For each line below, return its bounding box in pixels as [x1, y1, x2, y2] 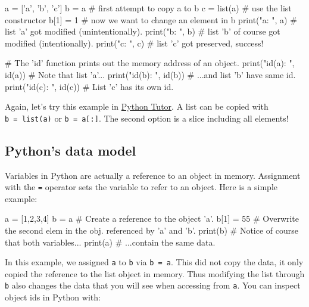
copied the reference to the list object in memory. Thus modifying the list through [5, 267, 305, 280]
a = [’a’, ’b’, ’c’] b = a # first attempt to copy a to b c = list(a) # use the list [5, 2, 292, 14]
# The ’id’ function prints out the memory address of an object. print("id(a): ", [5, 57, 295, 69]
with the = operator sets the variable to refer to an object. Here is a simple [5, 181, 277, 193]
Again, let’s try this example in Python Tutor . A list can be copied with [5, 100, 269, 113]
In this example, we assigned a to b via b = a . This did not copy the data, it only [5, 256, 304, 268]
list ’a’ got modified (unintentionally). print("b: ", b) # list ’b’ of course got [5, 25, 280, 38]
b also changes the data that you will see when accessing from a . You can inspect [5, 279, 301, 292]
